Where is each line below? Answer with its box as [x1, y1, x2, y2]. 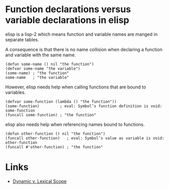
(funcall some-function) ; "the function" [5, 112, 96, 117]
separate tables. [5, 37, 39, 43]
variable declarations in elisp [5, 14, 129, 26]
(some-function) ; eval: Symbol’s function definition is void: [5, 103, 162, 109]
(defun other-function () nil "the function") [5, 131, 106, 136]
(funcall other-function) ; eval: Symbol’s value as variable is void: [5, 136, 165, 141]
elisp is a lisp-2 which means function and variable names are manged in [5, 31, 158, 37]
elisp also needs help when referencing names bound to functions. [5, 121, 145, 128]
